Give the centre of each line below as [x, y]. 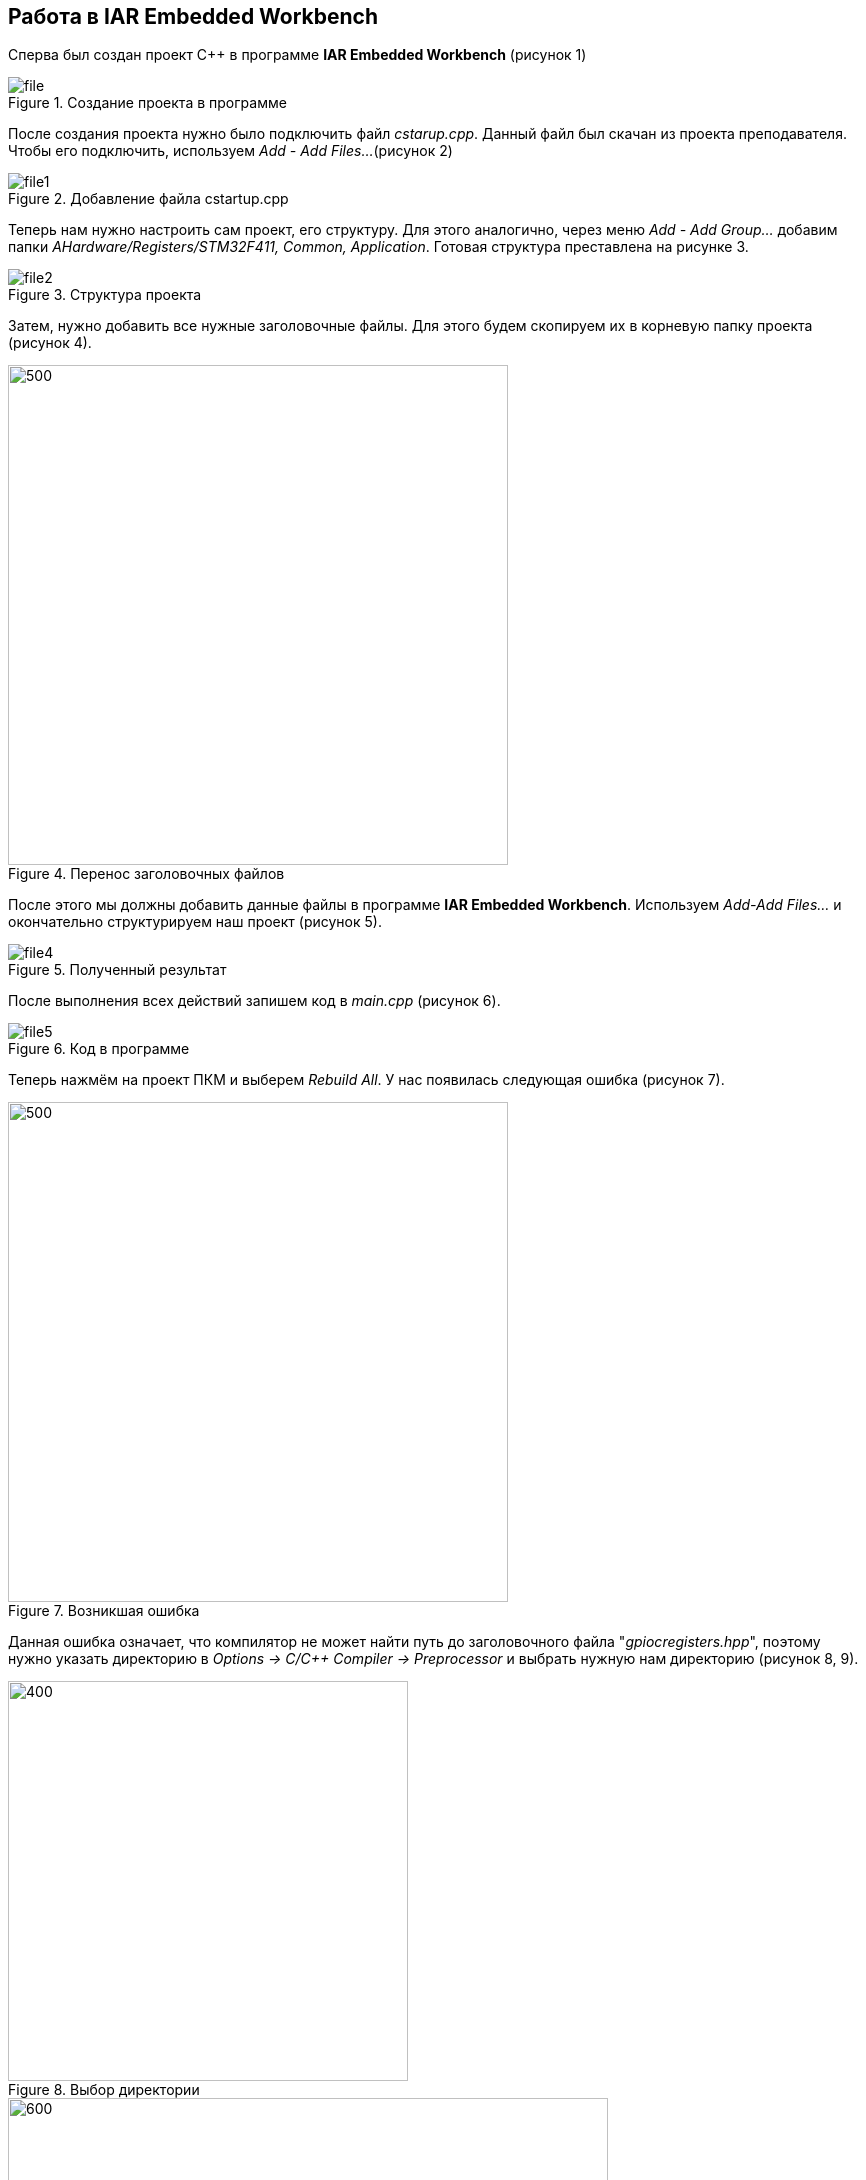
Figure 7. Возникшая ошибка [104, 1611]
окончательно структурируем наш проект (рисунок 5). [195, 922]
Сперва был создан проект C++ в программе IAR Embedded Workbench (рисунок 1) [297, 55]
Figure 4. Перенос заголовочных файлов [146, 874]
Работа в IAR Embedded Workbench [193, 16]
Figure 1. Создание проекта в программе [147, 103]
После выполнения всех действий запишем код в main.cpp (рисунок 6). [254, 1001]
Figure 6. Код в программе [99, 1049]
